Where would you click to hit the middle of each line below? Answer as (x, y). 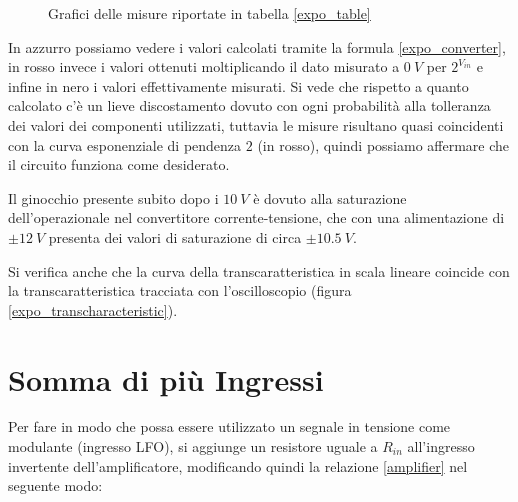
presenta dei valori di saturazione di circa (175, 236)
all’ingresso (441, 446)
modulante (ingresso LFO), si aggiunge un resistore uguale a (193, 446)
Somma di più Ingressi (166, 378)
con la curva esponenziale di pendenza (125, 144)
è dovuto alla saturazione (330, 197)
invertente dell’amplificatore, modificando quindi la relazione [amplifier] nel (238, 465)
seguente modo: (55, 485)
